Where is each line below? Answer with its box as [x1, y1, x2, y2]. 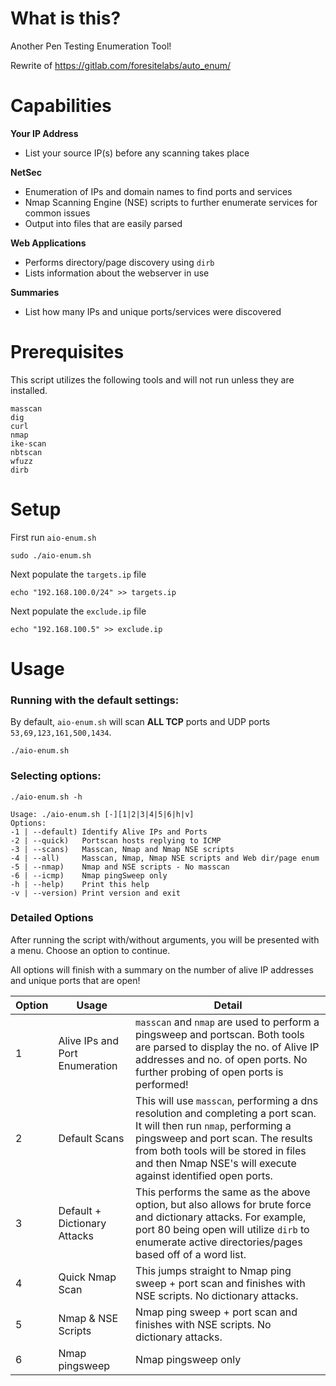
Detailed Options [10, 911, 94, 925]
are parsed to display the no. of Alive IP [135, 1040, 320, 1054]
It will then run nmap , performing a [135, 1118, 292, 1132]
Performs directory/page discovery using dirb [24, 256, 215, 268]
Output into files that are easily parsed [24, 217, 183, 229]
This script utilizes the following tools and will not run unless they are [10, 373, 295, 386]
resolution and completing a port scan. [135, 1106, 317, 1120]
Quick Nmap [58, 1270, 117, 1284]
